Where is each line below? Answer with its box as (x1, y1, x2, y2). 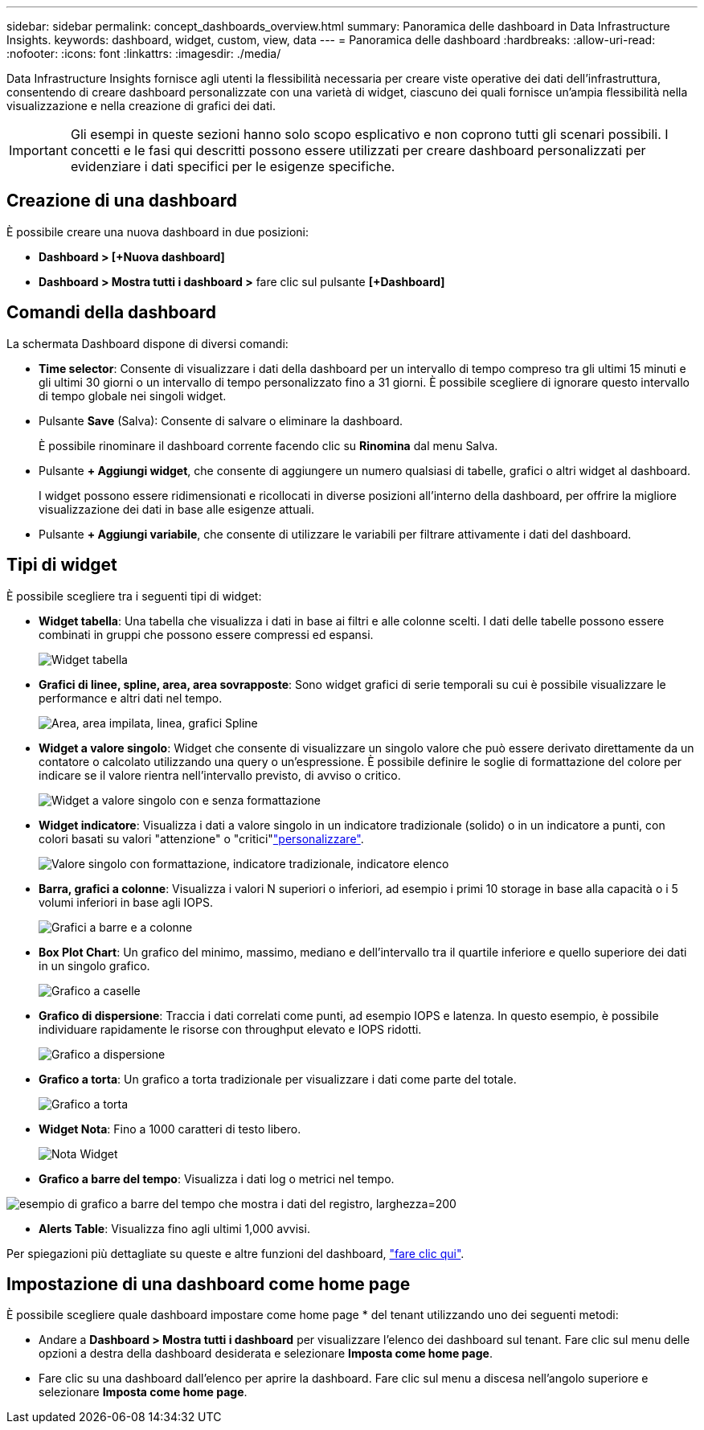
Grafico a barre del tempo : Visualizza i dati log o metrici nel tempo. (39, 1171, 395, 1186)
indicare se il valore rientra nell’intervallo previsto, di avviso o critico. (39, 768, 401, 782)
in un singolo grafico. (39, 958, 150, 973)
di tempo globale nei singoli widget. (39, 388, 227, 403)
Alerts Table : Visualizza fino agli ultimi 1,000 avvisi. (39, 1221, 310, 1235)
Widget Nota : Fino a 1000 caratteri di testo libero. (39, 1121, 301, 1136)
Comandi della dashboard (6, 302, 217, 323)
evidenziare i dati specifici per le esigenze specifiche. (70, 158, 395, 174)
